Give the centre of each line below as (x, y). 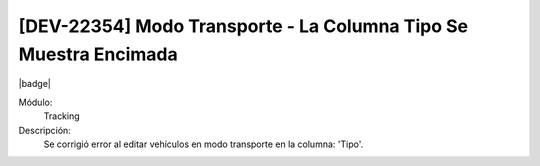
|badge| (35, 84)
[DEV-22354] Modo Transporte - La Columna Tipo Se (243, 26)
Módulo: (35, 102)
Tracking (61, 116)
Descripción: (45, 130)
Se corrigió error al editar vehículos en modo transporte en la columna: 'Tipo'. (203, 144)
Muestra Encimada (98, 54)
